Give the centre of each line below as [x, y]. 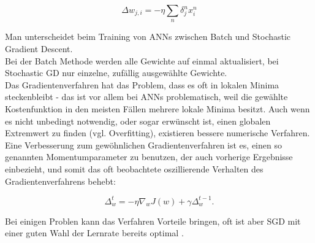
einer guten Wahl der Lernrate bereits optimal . [94, 233]
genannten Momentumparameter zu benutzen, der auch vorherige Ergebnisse [149, 157]
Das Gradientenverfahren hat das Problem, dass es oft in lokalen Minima [142, 84]
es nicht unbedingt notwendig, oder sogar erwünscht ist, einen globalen [138, 121]
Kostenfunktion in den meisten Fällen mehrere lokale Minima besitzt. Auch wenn [157, 108]
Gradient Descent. [39, 48]
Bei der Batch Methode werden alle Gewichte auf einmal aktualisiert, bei [142, 60]
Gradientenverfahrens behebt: [60, 181]
